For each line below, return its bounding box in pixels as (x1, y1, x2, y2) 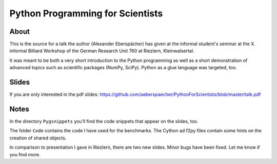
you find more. (9, 151, 41, 157)
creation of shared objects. (9, 135, 67, 141)
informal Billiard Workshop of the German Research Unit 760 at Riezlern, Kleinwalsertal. (9, 48, 194, 54)
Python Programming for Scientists (9, 8, 163, 19)
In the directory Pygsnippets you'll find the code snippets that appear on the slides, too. (9, 118, 199, 125)
